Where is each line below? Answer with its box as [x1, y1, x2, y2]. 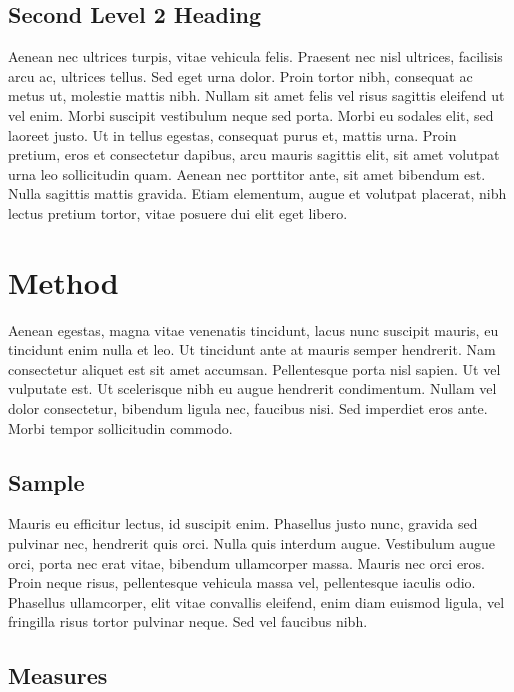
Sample [8, 466, 85, 497]
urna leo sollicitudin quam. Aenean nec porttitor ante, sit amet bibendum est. [8, 163, 486, 184]
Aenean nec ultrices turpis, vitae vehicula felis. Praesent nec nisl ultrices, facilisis [8, 46, 503, 67]
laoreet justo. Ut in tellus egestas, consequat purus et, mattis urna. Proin [8, 124, 457, 145]
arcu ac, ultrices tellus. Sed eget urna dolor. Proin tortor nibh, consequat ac [8, 65, 473, 86]
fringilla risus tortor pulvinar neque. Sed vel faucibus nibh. [8, 611, 368, 632]
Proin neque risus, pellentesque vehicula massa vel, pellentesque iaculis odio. [8, 572, 476, 593]
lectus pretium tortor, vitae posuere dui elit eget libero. [8, 202, 348, 223]
